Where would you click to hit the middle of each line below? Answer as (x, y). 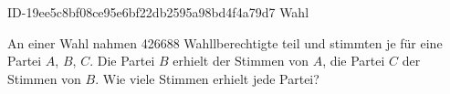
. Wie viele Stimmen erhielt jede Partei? (207, 78)
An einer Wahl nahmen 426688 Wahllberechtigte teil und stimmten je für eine (225, 42)
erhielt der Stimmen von (241, 61)
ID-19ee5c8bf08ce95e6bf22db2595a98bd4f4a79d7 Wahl (158, 12)
